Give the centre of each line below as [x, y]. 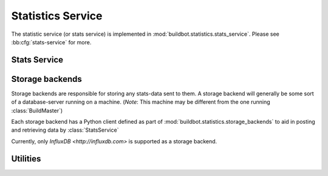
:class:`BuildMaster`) [37, 110]
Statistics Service [57, 16]
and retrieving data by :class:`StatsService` [65, 130]
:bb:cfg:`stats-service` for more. [51, 42]
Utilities [26, 159]
